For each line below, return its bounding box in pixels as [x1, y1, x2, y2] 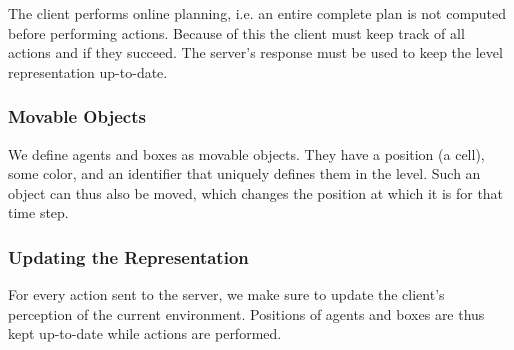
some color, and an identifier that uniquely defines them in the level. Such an [8, 163, 481, 184]
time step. [8, 202, 69, 223]
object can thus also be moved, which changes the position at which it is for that [8, 182, 504, 203]
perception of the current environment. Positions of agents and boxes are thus [8, 303, 485, 324]
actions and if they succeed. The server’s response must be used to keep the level [8, 42, 503, 63]
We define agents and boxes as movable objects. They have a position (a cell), [8, 143, 485, 164]
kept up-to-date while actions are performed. [8, 323, 282, 344]
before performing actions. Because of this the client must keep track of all [8, 22, 465, 43]
